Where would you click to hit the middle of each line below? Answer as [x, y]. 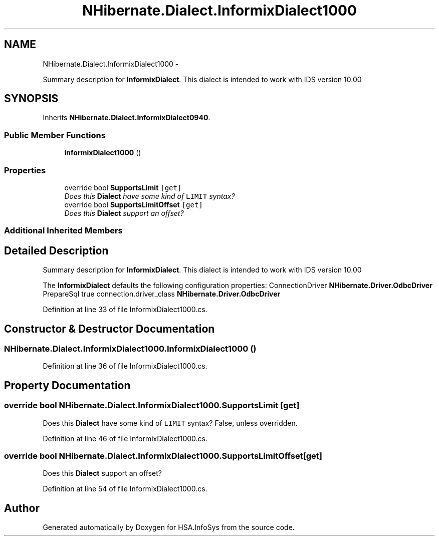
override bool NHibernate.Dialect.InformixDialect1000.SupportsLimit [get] [152, 406]
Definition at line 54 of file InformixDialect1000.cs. [125, 489]
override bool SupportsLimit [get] [123, 187]
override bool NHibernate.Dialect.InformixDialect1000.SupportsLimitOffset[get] [163, 456]
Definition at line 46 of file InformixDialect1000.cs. [125, 438]
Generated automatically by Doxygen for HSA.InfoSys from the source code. [169, 527]
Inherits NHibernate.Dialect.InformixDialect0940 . [127, 118]
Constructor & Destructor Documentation [109, 329]
